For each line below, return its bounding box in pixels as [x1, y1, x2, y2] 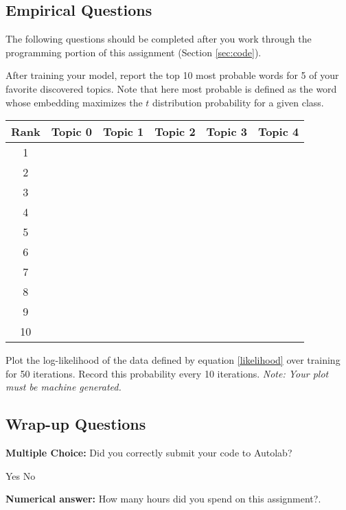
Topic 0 [51, 124, 92, 140]
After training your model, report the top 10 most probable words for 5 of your [5, 68, 339, 82]
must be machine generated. [5, 380, 122, 394]
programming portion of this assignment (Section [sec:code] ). [5, 45, 262, 59]
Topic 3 [206, 124, 247, 140]
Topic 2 [154, 124, 196, 140]
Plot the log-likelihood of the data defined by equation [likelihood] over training [5, 353, 341, 367]
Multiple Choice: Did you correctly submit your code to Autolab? [5, 445, 292, 460]
